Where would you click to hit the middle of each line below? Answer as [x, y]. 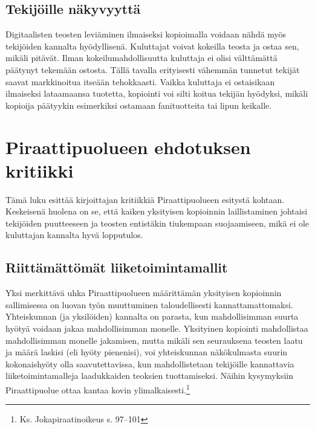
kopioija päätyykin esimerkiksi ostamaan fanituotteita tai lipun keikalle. [139, 105]
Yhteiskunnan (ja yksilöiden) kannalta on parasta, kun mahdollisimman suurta [152, 316]
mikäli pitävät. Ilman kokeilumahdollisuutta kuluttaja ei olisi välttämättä [141, 58]
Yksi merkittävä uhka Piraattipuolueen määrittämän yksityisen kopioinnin [144, 293]
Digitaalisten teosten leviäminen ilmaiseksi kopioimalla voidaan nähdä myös [146, 34]
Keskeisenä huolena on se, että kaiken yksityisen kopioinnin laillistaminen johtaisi [157, 211]
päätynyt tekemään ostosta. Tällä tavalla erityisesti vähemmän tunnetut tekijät [153, 69]
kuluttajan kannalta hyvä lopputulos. [74, 235]
